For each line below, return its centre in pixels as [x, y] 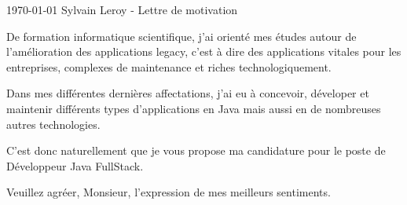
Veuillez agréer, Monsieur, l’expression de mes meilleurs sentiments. [169, 192]
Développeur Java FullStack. [75, 165]
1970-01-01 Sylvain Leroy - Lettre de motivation [122, 9]
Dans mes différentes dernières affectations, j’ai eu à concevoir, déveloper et [188, 93]
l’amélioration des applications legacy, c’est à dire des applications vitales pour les [204, 51]
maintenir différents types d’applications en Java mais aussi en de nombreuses [194, 108]
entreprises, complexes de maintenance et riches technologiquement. [169, 66]
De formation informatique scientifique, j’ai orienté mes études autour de [181, 36]
